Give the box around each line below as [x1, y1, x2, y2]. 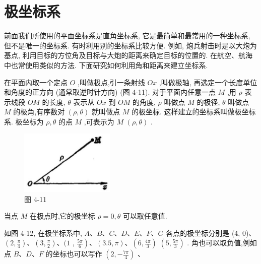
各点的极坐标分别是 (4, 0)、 [166, 227, 256, 238]
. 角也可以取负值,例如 [187, 237, 257, 248]
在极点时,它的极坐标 [29, 211, 95, 221]
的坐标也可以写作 [45, 248, 102, 259]
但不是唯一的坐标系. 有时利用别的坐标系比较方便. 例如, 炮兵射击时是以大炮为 [4, 40, 257, 50]
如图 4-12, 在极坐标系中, [4, 227, 82, 238]
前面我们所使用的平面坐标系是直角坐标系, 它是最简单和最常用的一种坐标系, [4, 30, 250, 41]
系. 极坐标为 [4, 116, 44, 126]
